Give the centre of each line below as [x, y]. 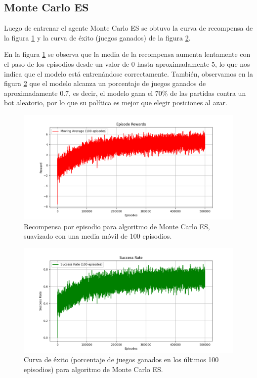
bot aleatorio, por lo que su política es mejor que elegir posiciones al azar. [116, 103]
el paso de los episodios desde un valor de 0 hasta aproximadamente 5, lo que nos [127, 63]
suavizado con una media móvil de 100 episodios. [98, 236]
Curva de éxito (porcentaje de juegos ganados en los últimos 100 [121, 359]
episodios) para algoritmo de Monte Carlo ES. [93, 369]
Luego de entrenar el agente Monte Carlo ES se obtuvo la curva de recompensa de [128, 28]
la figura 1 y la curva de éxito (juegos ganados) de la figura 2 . [97, 37]
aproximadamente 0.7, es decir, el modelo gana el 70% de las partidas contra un [125, 93]
